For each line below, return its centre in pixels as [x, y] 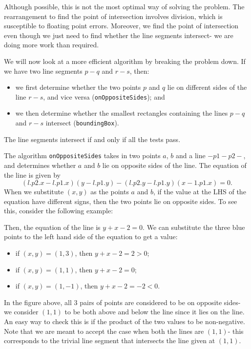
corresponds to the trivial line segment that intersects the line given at [110, 340]
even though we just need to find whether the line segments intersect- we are [119, 35]
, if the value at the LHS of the [199, 192]
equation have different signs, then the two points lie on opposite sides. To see [121, 201]
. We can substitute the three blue [194, 227]
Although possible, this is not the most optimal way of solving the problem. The [124, 6]
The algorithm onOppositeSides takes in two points [82, 155]
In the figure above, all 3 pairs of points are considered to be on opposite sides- [122, 302]
